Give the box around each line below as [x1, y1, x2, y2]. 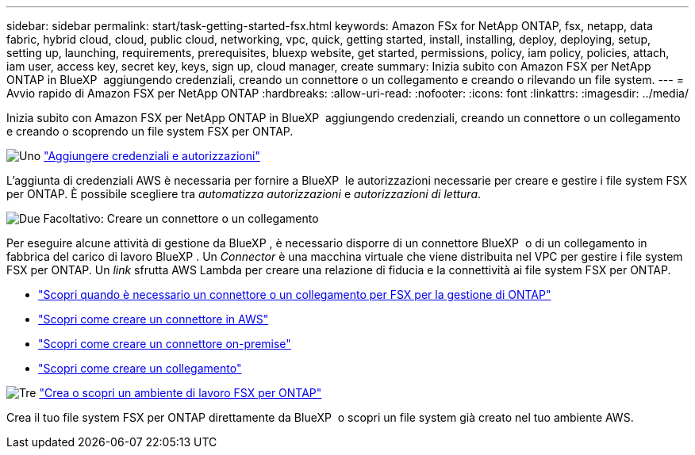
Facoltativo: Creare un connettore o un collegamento [43, 212, 319, 225]
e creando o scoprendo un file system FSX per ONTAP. [6, 124, 294, 138]
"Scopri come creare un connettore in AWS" [38, 312, 269, 326]
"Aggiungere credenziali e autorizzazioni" [44, 149, 260, 162]
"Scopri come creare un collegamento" [38, 361, 242, 375]
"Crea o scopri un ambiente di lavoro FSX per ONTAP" [39, 386, 322, 400]
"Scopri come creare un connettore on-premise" [38, 337, 291, 350]
